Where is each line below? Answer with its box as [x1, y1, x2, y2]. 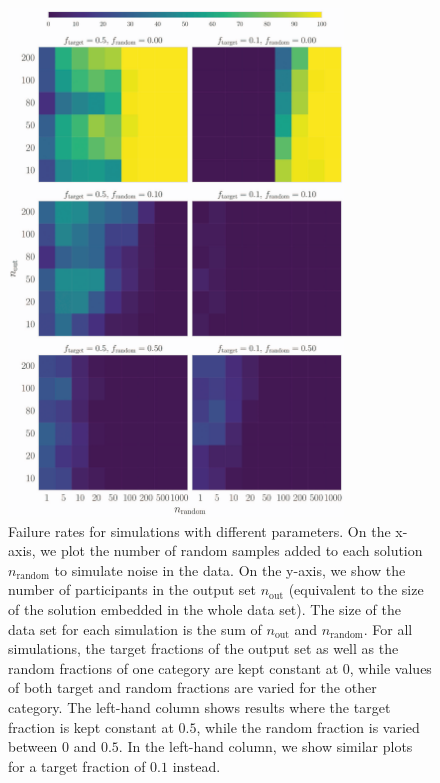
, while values [349, 657, 432, 678]
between [8, 736, 58, 757]
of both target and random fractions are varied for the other [8, 677, 377, 698]
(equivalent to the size [288, 579, 424, 600]
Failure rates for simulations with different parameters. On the [8, 520, 391, 541]
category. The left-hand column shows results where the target [8, 696, 391, 717]
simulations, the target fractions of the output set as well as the [8, 638, 399, 659]
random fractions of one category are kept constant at [8, 657, 339, 678]
